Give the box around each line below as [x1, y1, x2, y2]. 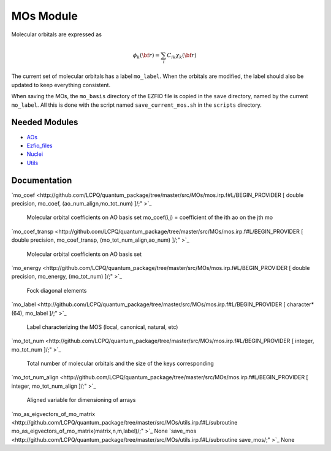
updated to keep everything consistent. [11, 81, 110, 88]
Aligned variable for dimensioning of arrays [26, 396, 136, 404]
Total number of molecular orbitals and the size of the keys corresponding [26, 360, 214, 368]
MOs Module [11, 9, 78, 23]
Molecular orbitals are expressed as [11, 31, 102, 38]
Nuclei [26, 150, 43, 158]
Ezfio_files [26, 142, 53, 149]
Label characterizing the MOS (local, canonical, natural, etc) [26, 323, 178, 331]
